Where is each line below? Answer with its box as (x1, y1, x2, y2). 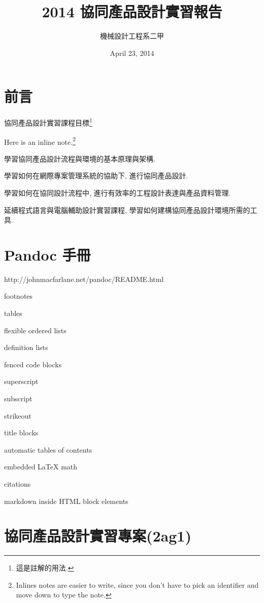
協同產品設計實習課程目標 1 (4, 116, 92, 128)
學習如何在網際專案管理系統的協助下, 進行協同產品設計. (4, 170, 188, 181)
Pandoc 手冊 (4, 244, 91, 265)
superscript (4, 376, 39, 387)
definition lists (4, 342, 48, 353)
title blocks (4, 427, 39, 438)
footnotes (4, 291, 33, 301)
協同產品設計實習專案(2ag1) (4, 525, 191, 546)
